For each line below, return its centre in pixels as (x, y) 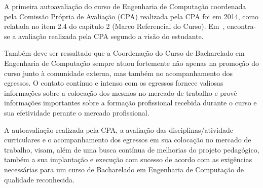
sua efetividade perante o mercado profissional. (77, 112)
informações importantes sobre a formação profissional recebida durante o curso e (130, 103)
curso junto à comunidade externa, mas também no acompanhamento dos (119, 73)
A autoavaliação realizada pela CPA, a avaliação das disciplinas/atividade (119, 129)
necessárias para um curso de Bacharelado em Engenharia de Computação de (124, 169)
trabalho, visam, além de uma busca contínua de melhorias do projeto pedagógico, (132, 149)
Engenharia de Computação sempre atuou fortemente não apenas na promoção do (131, 63)
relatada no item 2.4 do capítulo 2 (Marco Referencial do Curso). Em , (115, 26)
